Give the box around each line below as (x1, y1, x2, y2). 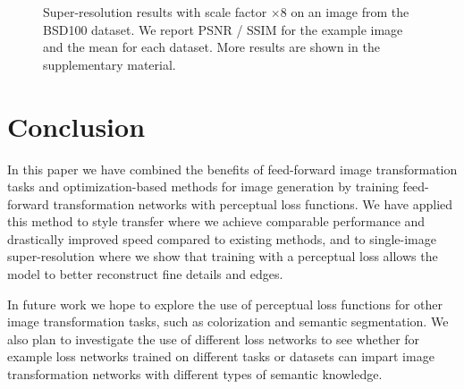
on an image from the (291, 3, 409, 21)
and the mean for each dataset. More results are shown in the (43, 38, 380, 56)
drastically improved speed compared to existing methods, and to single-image (7, 229, 436, 248)
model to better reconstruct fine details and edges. (7, 265, 283, 283)
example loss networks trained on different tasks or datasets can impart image (7, 347, 434, 366)
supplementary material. (43, 55, 176, 73)
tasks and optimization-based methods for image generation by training (7, 177, 399, 196)
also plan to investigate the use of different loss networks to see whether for (7, 329, 420, 348)
